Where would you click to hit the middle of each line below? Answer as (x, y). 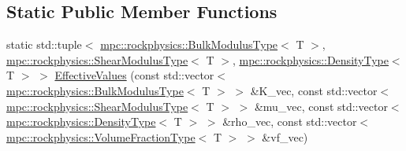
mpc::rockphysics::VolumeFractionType (101, 136)
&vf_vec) (285, 136)
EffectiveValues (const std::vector (134, 75)
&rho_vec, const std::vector (290, 122)
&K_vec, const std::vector (314, 90)
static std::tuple (44, 44)
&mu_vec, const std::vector (321, 106)
